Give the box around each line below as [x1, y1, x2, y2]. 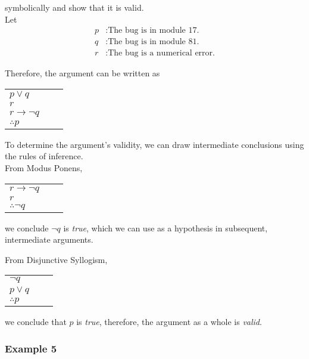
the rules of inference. [5, 150, 83, 162]
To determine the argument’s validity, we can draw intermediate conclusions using [5, 138, 304, 150]
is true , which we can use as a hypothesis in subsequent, [63, 221, 268, 234]
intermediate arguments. [5, 233, 93, 246]
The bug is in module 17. [108, 26, 199, 35]
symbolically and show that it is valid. [5, 1, 144, 13]
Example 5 [5, 341, 57, 355]
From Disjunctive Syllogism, [5, 253, 108, 265]
